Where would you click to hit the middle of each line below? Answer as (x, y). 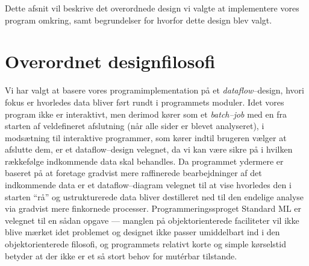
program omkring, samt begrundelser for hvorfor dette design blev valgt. (139, 20)
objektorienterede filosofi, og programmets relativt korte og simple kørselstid (145, 244)
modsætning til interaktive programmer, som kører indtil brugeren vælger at (146, 137)
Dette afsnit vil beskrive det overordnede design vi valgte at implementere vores (152, 8)
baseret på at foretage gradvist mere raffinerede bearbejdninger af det (133, 173)
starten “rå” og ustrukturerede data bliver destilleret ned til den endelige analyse (154, 196)
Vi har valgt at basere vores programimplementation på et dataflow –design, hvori (154, 90)
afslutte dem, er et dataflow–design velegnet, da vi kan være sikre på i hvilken (149, 149)
